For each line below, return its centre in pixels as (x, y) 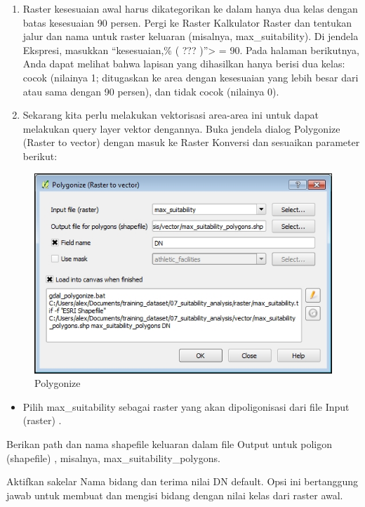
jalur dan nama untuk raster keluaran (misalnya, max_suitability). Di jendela (191, 36)
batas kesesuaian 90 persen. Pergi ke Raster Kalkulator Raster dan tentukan (187, 22)
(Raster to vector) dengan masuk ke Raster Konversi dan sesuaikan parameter (191, 142)
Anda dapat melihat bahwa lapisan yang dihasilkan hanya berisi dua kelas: (184, 64)
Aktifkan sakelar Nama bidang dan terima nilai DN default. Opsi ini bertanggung (182, 481)
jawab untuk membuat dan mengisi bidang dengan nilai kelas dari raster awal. (175, 495)
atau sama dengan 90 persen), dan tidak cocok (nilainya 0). (151, 91)
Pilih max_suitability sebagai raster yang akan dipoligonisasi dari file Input (186, 406)
